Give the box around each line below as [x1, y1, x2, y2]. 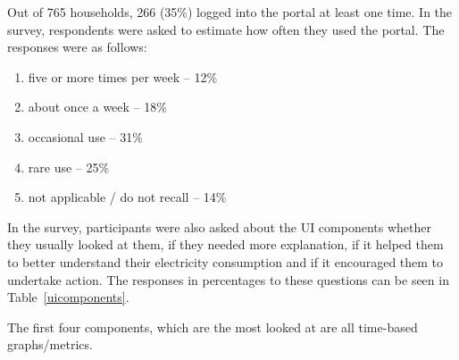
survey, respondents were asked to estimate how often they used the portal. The [7, 20, 445, 38]
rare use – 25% [28, 157, 110, 176]
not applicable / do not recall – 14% [28, 188, 227, 206]
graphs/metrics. [7, 335, 93, 354]
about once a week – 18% [28, 97, 167, 116]
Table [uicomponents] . [7, 288, 129, 306]
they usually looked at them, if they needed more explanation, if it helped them [7, 235, 444, 254]
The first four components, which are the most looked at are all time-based [7, 317, 418, 336]
